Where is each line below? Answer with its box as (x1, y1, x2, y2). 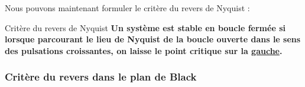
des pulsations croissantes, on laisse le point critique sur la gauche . (5, 44, 283, 56)
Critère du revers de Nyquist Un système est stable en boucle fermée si (5, 21, 285, 34)
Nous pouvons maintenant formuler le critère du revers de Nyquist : (5, 2, 250, 14)
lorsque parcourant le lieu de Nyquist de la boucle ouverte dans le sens (5, 33, 301, 45)
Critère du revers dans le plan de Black (5, 69, 197, 84)
